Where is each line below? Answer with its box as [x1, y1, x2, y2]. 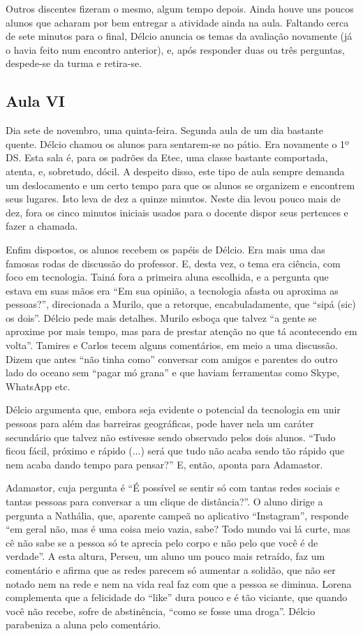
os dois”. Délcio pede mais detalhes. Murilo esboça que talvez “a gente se [6, 310, 317, 325]
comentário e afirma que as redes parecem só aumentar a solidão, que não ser [6, 562, 336, 577]
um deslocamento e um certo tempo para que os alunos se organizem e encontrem [6, 177, 355, 192]
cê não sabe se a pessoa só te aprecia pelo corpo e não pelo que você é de [6, 535, 318, 549]
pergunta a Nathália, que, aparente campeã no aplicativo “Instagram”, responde [6, 508, 349, 522]
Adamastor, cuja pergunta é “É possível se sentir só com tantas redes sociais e [6, 480, 340, 495]
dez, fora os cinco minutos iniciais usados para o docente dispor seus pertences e [6, 205, 348, 219]
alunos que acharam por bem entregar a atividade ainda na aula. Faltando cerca [6, 15, 349, 29]
